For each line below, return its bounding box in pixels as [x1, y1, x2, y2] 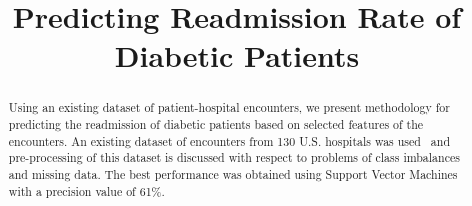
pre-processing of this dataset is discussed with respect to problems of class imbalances [8, 149, 460, 166]
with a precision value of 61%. [8, 182, 165, 199]
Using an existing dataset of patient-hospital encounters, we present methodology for [8, 99, 450, 116]
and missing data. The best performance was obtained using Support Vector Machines [8, 165, 458, 182]
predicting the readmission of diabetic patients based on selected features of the [8, 116, 424, 133]
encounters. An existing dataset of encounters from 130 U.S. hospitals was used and [8, 132, 451, 149]
